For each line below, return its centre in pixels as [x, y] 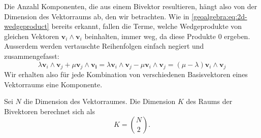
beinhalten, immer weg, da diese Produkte [150, 36]
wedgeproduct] [27, 26]
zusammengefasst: [32, 56]
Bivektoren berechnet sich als [50, 111]
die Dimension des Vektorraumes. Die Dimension [100, 101]
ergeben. [237, 36]
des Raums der [209, 101]
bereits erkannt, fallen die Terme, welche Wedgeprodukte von [147, 26]
